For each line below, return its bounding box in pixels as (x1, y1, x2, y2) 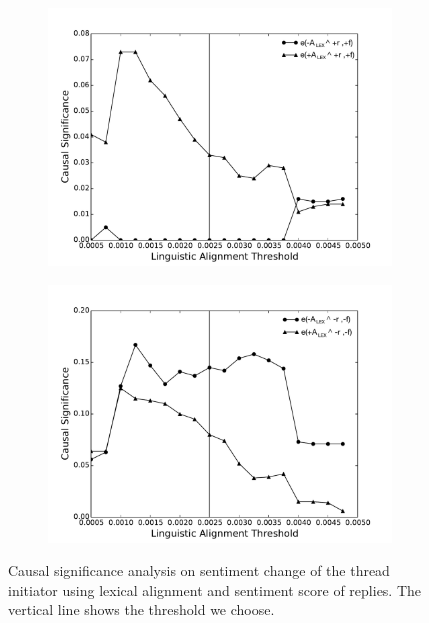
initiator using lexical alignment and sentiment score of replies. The (8, 579, 422, 600)
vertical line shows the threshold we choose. (8, 599, 275, 620)
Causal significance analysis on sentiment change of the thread (8, 560, 390, 581)
